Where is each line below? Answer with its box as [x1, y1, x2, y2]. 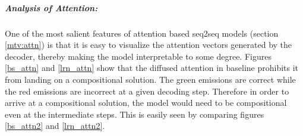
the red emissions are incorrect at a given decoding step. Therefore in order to [5, 85, 289, 97]
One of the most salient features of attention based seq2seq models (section [5, 27, 279, 39]
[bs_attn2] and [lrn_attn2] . [5, 119, 105, 132]
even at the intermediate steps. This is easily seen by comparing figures [5, 108, 264, 120]
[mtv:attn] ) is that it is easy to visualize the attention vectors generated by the [5, 38, 292, 51]
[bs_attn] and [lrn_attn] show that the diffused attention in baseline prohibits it [5, 61, 299, 74]
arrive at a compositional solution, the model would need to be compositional [5, 96, 287, 109]
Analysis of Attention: [5, 1, 98, 14]
